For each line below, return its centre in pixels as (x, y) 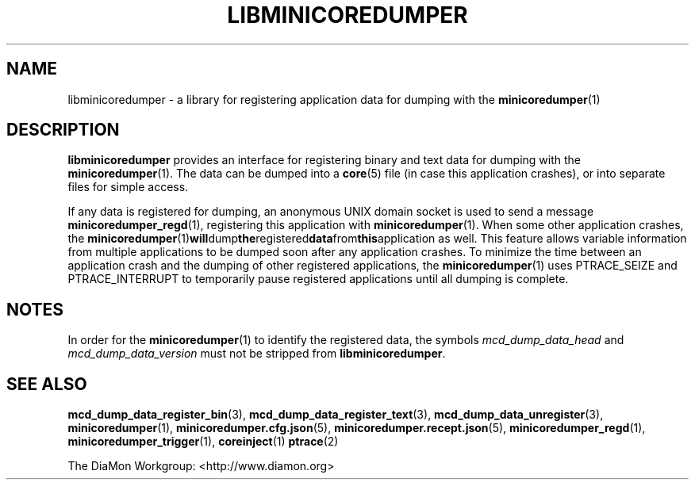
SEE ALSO (47, 384)
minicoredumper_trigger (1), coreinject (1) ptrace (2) (203, 442)
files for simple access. (128, 187)
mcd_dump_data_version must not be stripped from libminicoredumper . (257, 354)
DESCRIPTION (63, 130)
